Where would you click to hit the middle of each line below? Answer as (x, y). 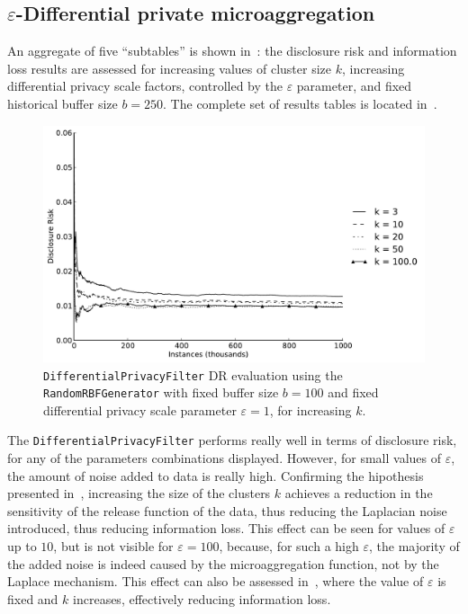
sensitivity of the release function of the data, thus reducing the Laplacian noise (227, 510)
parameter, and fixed (354, 86)
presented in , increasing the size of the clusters (139, 493)
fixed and (33, 598)
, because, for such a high (289, 546)
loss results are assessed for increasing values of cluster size (169, 68)
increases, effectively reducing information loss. (202, 598)
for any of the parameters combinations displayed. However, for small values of (225, 458)
